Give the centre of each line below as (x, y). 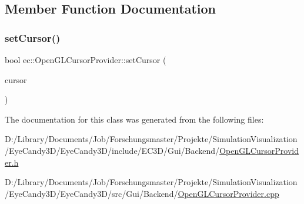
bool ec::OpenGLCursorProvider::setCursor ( (86, 60)
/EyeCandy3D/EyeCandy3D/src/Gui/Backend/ (91, 193)
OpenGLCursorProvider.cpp (228, 193)
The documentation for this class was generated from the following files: (134, 119)
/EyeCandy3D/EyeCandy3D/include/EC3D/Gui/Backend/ (112, 150)
